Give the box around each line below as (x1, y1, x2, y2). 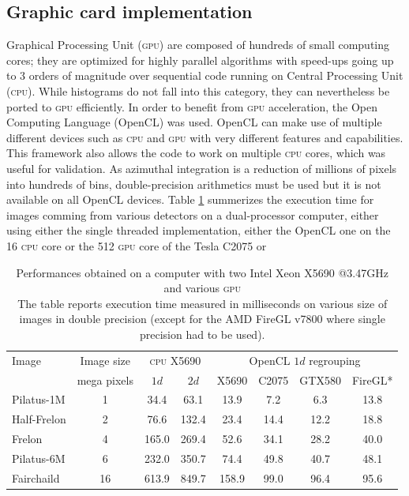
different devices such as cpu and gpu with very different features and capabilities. (6, 129, 403, 145)
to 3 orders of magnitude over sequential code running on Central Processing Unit (6, 67, 403, 84)
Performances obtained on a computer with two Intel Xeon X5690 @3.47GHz (16, 264, 388, 280)
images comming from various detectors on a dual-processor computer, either (6, 206, 379, 223)
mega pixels (77, 371, 133, 388)
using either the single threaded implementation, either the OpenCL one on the (6, 222, 391, 239)
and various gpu (163, 280, 241, 296)
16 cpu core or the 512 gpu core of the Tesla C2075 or (6, 237, 267, 254)
